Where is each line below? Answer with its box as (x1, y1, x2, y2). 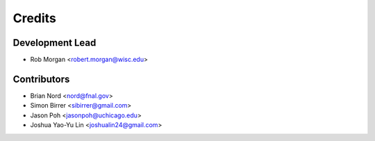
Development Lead (12, 37, 97, 49)
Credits (12, 10, 57, 26)
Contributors (12, 73, 70, 85)
